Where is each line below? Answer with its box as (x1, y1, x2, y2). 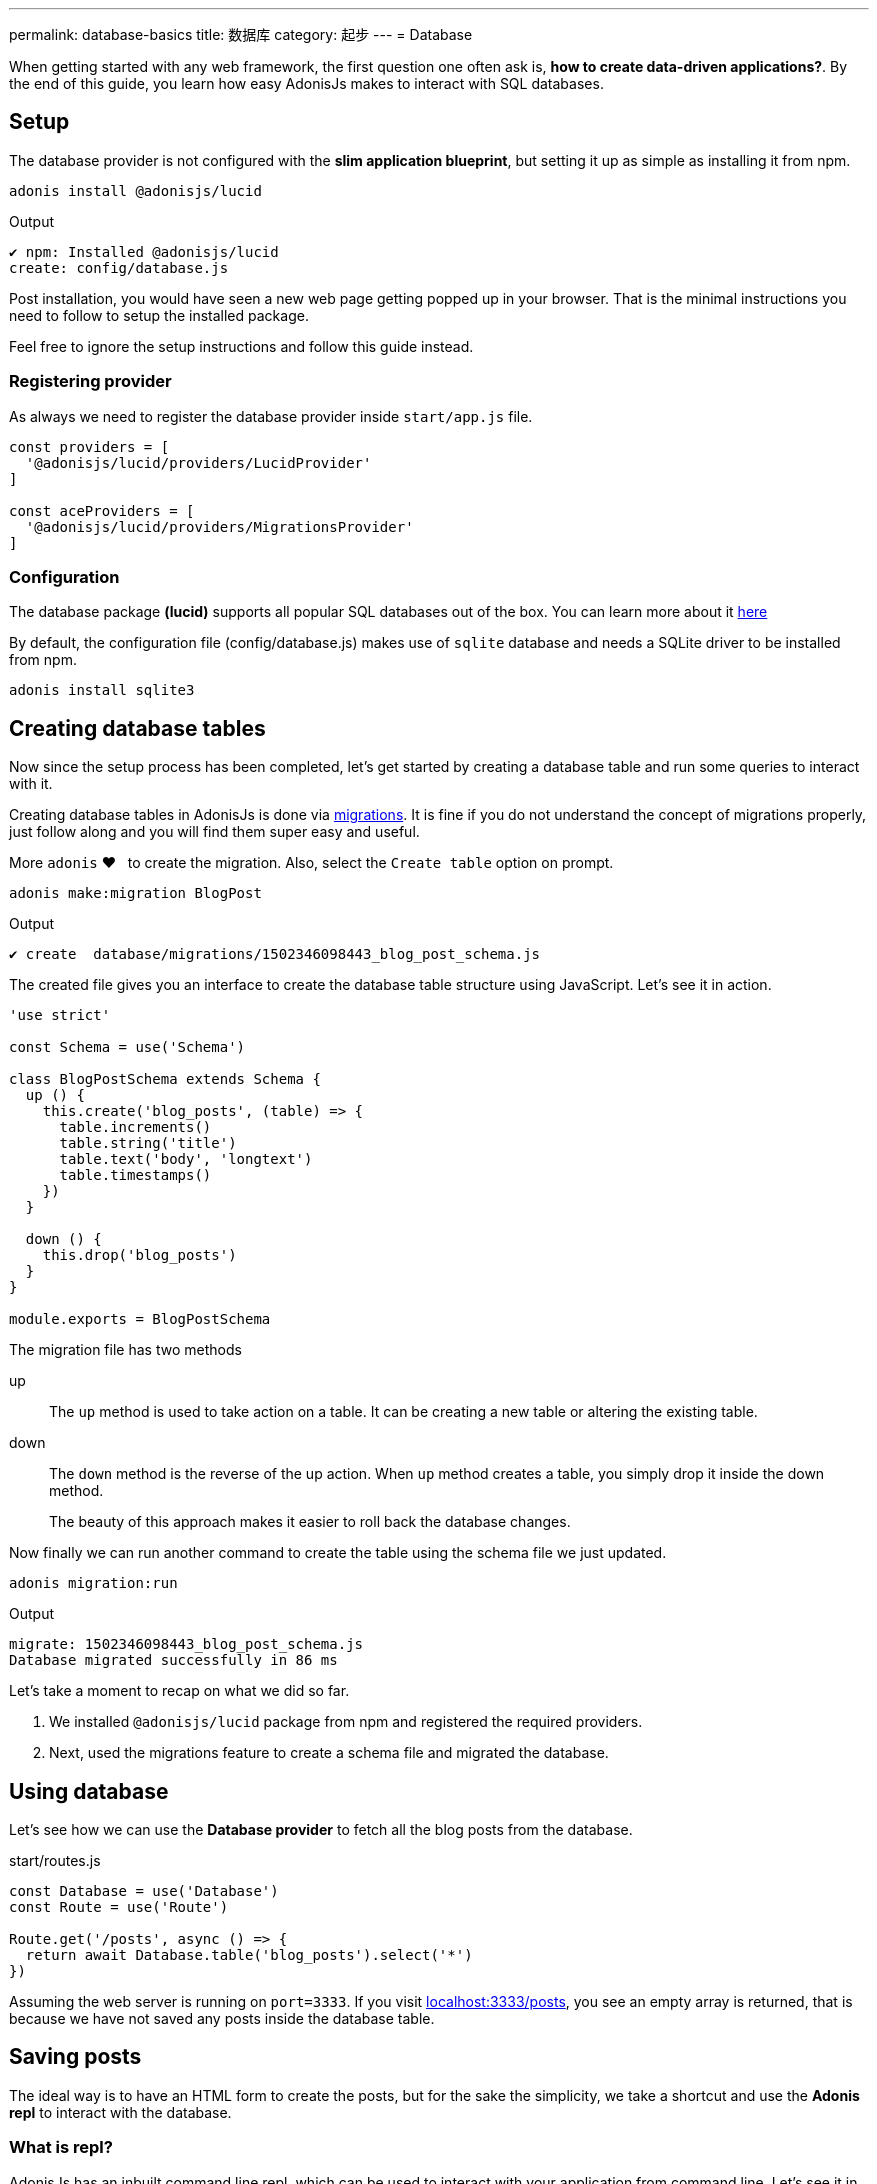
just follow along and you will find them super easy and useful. (9, 823, 420, 841)
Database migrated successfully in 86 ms (9, 1652, 338, 1669)
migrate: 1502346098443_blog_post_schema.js (9, 1636, 364, 1653)
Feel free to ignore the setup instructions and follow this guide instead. (9, 337, 474, 355)
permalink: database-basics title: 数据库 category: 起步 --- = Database (9, 26, 473, 43)
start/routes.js (9, 1852, 101, 1870)
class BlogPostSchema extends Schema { (9, 1071, 321, 1088)
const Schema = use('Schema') (9, 1039, 246, 1056)
